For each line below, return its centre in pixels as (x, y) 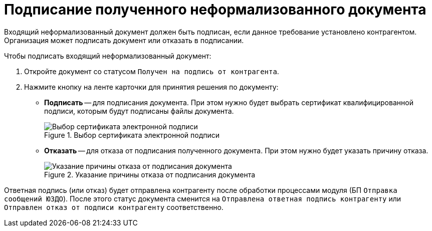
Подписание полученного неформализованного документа (215, 10)
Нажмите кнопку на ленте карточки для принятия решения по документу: (151, 87)
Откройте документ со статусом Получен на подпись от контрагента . (152, 71)
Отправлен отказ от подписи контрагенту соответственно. (114, 207)
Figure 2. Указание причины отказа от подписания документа (150, 174)
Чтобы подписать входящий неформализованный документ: (108, 56)
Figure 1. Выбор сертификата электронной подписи (132, 135)
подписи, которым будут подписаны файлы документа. (139, 111)
